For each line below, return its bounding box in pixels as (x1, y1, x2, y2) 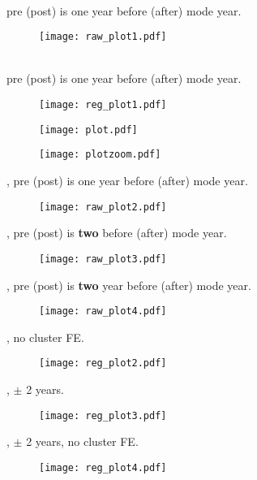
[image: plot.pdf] (39, 123, 138, 136)
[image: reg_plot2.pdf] (39, 357, 167, 370)
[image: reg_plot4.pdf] (39, 461, 167, 474)
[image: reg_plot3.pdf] (39, 409, 167, 422)
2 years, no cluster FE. (26, 433, 139, 450)
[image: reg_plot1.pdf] (39, 99, 167, 111)
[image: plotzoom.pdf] (39, 149, 161, 161)
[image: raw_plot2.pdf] (39, 201, 167, 213)
